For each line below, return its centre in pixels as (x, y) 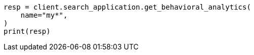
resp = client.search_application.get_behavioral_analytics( (127, 7)
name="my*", (44, 15)
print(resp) (27, 31)
